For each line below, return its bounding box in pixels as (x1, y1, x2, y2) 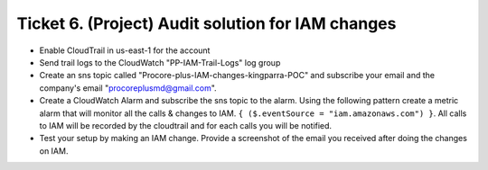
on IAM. (39, 145, 69, 157)
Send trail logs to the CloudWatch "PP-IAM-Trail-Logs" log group (39, 57, 281, 67)
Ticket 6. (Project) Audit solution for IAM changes (16, 13, 397, 33)
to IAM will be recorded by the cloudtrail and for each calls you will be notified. (39, 120, 333, 130)
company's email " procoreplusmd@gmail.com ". (39, 82, 217, 94)
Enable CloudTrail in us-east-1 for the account (39, 45, 211, 56)
